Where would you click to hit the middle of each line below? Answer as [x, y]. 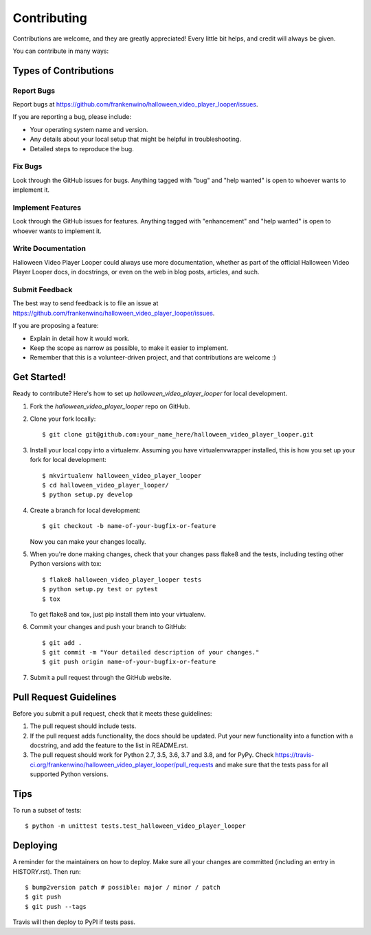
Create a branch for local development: [85, 510]
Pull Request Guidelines [65, 697]
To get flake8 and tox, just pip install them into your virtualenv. [118, 614]
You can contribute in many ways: [61, 51]
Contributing [50, 18]
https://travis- [295, 755]
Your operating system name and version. [89, 129]
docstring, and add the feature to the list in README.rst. [109, 745]
